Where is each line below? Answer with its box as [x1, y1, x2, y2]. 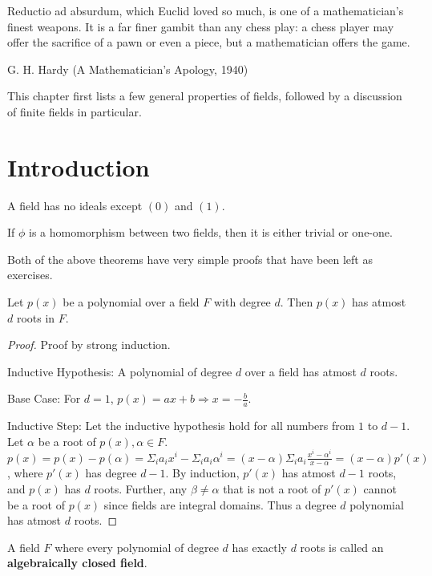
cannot [363, 480, 397, 497]
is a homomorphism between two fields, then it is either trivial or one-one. [29, 224, 393, 241]
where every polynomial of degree [55, 538, 219, 555]
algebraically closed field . [7, 554, 147, 571]
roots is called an [300, 538, 384, 555]
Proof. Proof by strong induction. [7, 336, 171, 353]
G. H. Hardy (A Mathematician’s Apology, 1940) [7, 60, 248, 77]
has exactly [232, 538, 287, 555]
